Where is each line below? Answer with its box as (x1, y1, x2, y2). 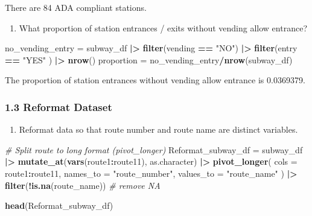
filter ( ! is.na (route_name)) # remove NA (5, 179, 161, 191)
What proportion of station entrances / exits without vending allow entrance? (19, 21, 307, 34)
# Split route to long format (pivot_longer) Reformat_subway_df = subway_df (5, 143, 303, 156)
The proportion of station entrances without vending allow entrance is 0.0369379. (5, 74, 305, 86)
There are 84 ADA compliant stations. (5, 1, 147, 13)
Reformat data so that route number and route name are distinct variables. (19, 123, 298, 136)
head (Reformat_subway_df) (5, 199, 113, 212)
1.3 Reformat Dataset (5, 99, 112, 114)
